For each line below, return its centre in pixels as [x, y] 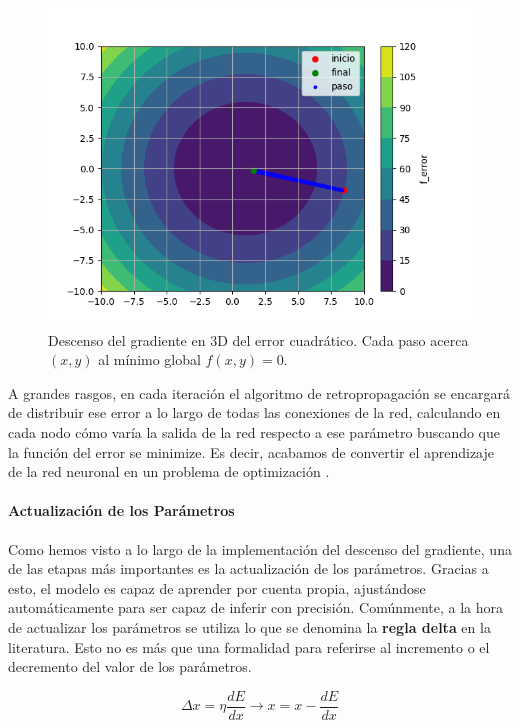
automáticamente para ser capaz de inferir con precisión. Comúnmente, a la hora [256, 607]
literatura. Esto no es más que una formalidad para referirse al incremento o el [249, 646]
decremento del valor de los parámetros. [130, 666]
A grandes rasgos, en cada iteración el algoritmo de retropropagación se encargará [259, 392]
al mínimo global [149, 359]
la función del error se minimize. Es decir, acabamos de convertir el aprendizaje [251, 451]
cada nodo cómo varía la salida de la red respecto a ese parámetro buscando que [254, 431]
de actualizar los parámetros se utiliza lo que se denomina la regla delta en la [249, 626]
